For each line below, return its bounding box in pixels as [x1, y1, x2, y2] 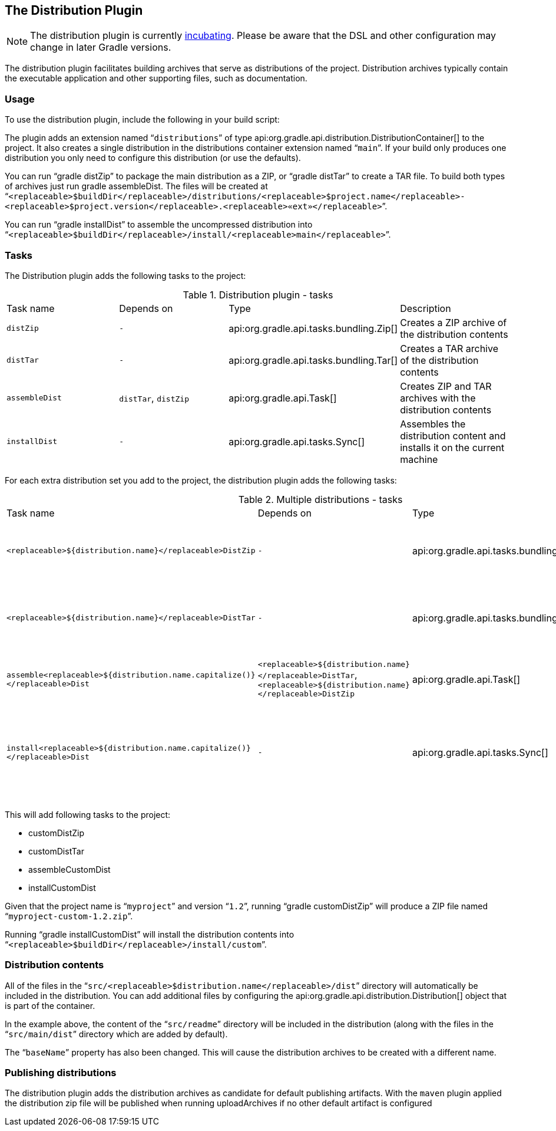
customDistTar [28, 846, 84, 856]
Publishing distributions [5, 1067, 117, 1079]
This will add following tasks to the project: [5, 809, 171, 820]
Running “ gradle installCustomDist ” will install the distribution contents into [5, 929, 294, 939]
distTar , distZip [119, 392, 189, 404]
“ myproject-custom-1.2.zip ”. [5, 910, 133, 921]
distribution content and [400, 429, 506, 442]
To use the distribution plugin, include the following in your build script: [5, 114, 280, 125]
